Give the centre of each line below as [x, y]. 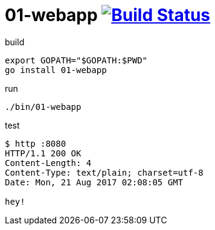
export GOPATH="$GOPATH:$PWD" [76, 60]
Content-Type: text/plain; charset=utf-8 [104, 172]
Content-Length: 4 [48, 163]
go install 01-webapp [56, 70]
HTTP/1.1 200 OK [43, 153]
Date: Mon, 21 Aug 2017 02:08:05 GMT [94, 182]
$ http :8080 [36, 143]
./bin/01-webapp [43, 107]
